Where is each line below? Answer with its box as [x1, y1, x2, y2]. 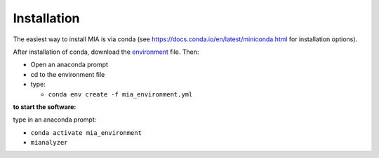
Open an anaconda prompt [30, 60, 109, 69]
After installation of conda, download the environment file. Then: [13, 48, 199, 56]
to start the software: [13, 102, 77, 111]
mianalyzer [30, 138, 68, 147]
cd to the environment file [30, 70, 105, 78]
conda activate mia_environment [30, 129, 142, 136]
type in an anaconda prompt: [13, 115, 97, 124]
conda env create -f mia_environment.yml [48, 90, 193, 98]
